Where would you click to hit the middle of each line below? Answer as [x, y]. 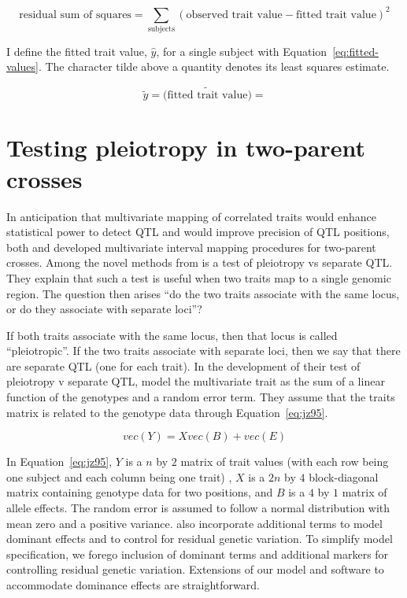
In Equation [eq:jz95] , [59, 461]
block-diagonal [344, 476]
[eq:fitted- [355, 51]
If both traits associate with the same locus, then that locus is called [172, 335]
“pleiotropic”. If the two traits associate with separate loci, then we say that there [203, 351]
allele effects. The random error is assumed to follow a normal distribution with [198, 508]
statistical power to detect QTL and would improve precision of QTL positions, [198, 232]
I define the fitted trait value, [77, 51]
